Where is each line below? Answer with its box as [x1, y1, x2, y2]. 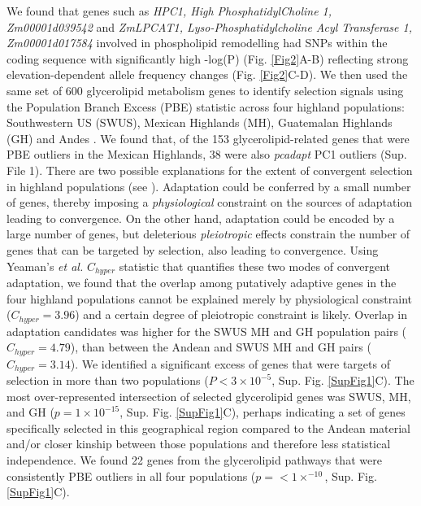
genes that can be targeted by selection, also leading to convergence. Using [7, 241, 379, 258]
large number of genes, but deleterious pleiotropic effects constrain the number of [7, 225, 410, 242]
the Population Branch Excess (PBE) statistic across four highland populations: [7, 98, 405, 115]
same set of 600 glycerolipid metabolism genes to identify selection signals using [7, 81, 404, 98]
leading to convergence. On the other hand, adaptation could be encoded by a [7, 209, 395, 226]
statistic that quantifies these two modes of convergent [119, 257, 391, 274]
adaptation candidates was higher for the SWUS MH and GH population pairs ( [7, 322, 407, 339]
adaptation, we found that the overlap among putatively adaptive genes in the [7, 273, 397, 290]
